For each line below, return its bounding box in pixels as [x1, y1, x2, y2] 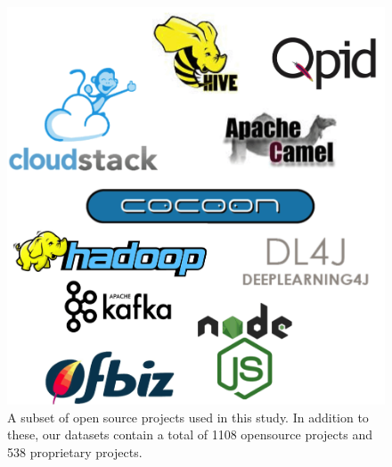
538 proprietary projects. [7, 443, 143, 461]
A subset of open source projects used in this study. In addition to [7, 407, 369, 426]
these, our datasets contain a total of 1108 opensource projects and [7, 425, 372, 444]
